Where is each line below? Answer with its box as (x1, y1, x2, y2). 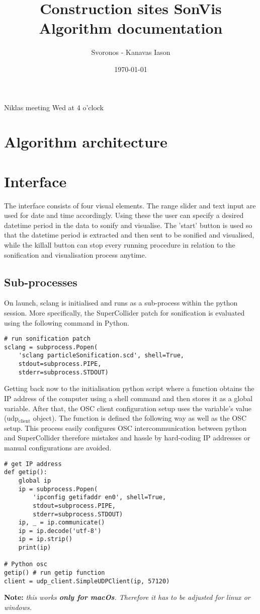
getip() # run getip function (4, 569, 105, 577)
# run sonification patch (4, 335, 91, 343)
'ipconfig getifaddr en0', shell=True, (33, 494, 166, 501)
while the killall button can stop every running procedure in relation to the (4, 239, 235, 250)
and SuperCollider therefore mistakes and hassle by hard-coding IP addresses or (4, 432, 250, 443)
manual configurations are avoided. (4, 442, 112, 452)
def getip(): (4, 469, 47, 476)
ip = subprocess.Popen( (18, 485, 98, 493)
